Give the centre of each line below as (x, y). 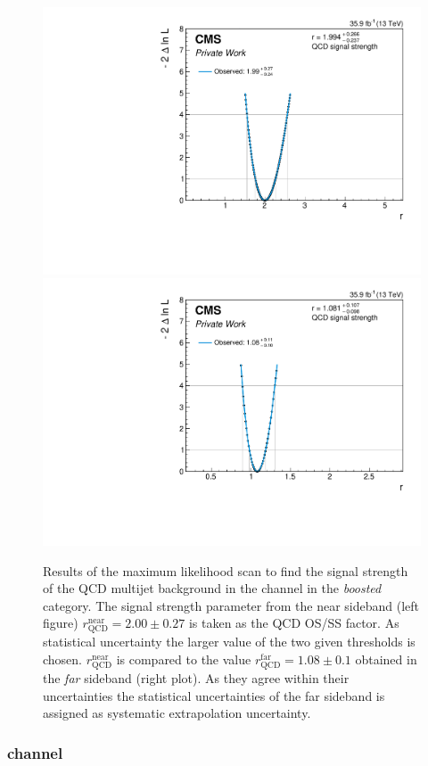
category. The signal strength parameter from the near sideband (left (231, 605)
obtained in (386, 659)
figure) (61, 623)
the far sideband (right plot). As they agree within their (196, 678)
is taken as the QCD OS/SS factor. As (294, 623)
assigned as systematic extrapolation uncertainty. (177, 713)
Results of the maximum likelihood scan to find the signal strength (226, 570)
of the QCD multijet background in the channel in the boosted (212, 588)
